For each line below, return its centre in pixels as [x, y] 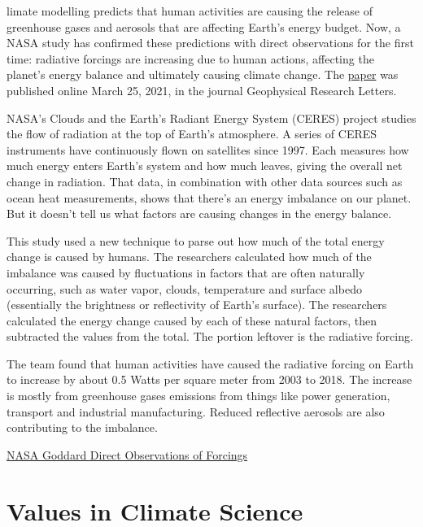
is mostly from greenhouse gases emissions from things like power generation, [198, 396]
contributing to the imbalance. [82, 427]
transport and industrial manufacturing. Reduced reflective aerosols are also [196, 411]
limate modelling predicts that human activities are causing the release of [190, 11]
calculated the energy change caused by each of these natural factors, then [192, 320]
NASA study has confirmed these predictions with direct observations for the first [210, 43]
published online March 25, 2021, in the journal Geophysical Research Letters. [202, 90]
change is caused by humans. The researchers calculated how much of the [189, 257]
